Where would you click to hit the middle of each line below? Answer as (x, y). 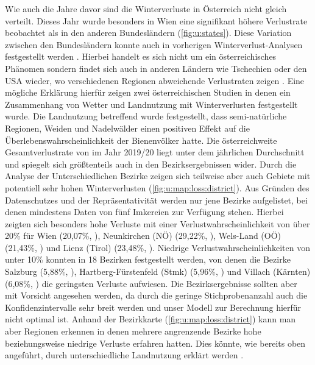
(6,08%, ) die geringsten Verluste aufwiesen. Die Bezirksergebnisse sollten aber (151, 283)
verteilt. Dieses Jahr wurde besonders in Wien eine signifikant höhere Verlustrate (156, 20)
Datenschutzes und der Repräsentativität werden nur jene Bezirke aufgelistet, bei (156, 200)
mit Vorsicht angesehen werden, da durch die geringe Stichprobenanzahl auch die (156, 295)
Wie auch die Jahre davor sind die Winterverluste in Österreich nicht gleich (146, 9)
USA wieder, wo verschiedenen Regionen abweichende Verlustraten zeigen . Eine (155, 80)
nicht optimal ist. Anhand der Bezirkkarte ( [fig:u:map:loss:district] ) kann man (150, 319)
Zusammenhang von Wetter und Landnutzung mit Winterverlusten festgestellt (151, 104)
